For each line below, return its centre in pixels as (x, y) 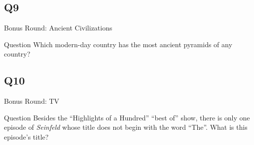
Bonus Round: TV (32, 101)
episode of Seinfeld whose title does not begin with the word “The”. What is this (126, 127)
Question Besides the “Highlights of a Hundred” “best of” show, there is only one (127, 117)
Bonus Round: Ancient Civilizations (58, 28)
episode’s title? (26, 136)
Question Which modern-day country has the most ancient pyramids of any (118, 44)
